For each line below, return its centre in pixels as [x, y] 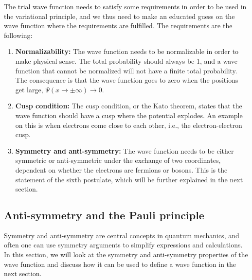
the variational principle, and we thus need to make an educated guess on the [119, 16]
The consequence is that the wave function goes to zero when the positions [127, 80]
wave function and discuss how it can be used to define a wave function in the [120, 264]
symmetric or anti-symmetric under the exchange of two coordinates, [118, 160]
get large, [29, 89]
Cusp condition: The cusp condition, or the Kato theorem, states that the [129, 106]
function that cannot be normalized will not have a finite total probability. [126, 70]
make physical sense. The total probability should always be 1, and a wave [126, 61]
